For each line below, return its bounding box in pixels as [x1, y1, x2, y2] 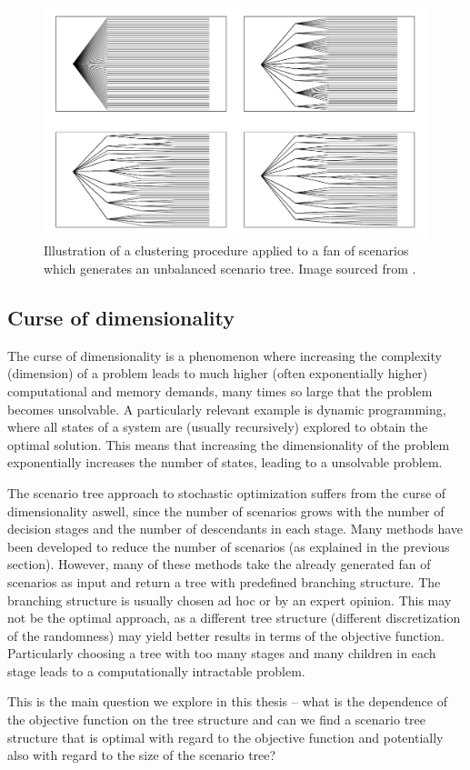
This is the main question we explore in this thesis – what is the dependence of [7, 692, 447, 711]
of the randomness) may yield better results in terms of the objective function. [7, 625, 445, 645]
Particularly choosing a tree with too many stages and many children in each [7, 644, 436, 663]
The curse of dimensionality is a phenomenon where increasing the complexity [7, 345, 442, 365]
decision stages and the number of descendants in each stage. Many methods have [7, 519, 464, 538]
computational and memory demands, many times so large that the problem [7, 381, 433, 400]
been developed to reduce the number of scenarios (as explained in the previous [7, 536, 450, 555]
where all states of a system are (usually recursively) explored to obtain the [7, 417, 428, 436]
